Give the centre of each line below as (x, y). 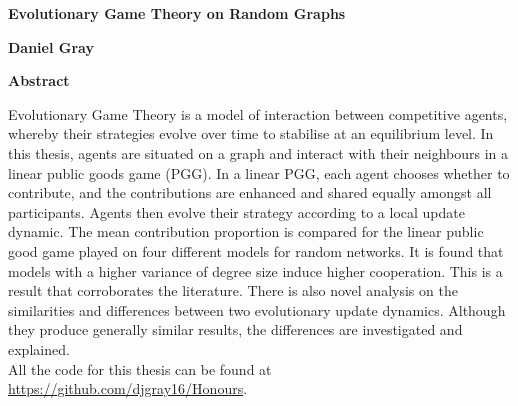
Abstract (39, 80)
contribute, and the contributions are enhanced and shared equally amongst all (250, 192)
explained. (39, 348)
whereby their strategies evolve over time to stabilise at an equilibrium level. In (251, 133)
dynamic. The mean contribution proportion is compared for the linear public (246, 231)
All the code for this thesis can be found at (140, 368)
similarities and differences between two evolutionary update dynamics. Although (257, 309)
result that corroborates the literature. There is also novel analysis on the (233, 290)
